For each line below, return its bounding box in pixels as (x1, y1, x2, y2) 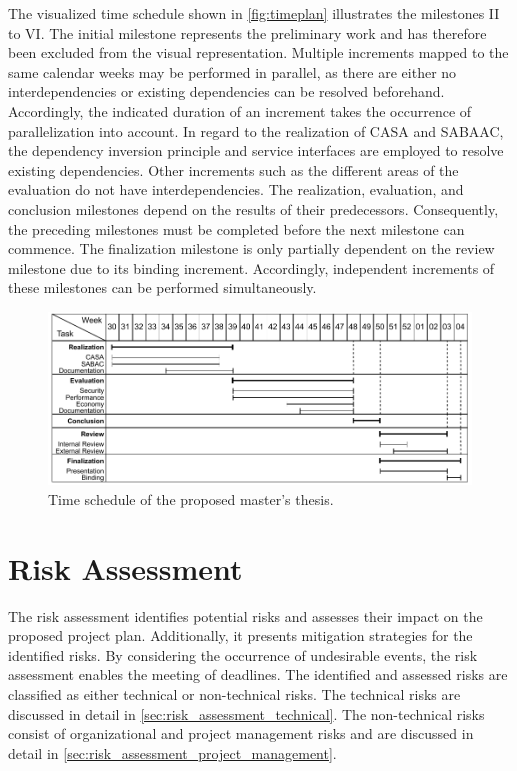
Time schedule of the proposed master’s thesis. (48, 488, 334, 509)
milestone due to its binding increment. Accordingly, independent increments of (8, 257, 495, 278)
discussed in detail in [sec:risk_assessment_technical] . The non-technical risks (8, 703, 485, 724)
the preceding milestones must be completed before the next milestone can (8, 218, 465, 239)
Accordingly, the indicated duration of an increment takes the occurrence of (8, 100, 472, 121)
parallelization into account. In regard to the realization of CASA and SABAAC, (8, 120, 504, 141)
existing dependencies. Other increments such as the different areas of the (8, 159, 459, 180)
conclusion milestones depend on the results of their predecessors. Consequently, (8, 198, 499, 219)
